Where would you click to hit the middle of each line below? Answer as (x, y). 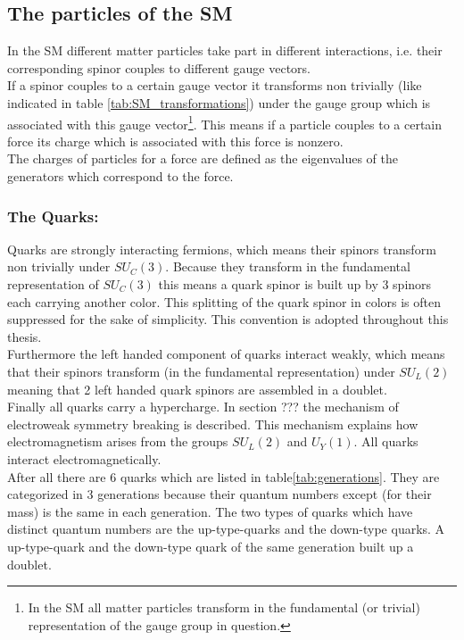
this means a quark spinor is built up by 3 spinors (295, 284)
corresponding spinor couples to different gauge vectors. (159, 67)
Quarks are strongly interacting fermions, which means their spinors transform (222, 249)
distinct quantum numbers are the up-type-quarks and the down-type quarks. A (226, 529)
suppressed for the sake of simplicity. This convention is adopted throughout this (228, 319)
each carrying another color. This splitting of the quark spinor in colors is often (224, 301)
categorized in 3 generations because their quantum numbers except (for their (220, 494)
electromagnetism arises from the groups (118, 441)
